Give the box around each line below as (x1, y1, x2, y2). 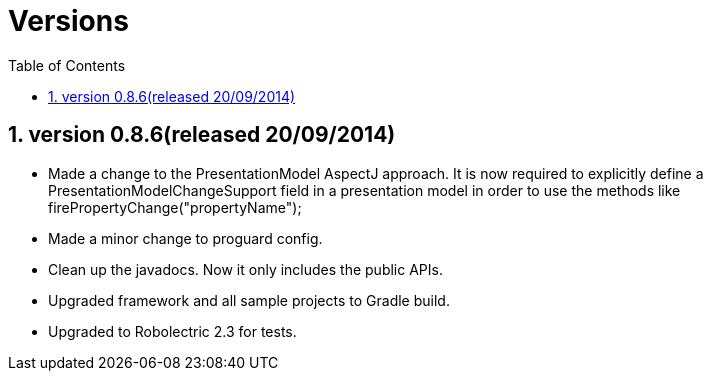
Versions (8, 4, 129, 38)
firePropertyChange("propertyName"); (48, 198, 302, 216)
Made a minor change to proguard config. (48, 229, 323, 247)
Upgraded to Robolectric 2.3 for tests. (48, 322, 297, 340)
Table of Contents (8, 56, 126, 74)
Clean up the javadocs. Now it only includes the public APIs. (48, 260, 443, 278)
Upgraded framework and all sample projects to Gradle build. (48, 291, 450, 309)
